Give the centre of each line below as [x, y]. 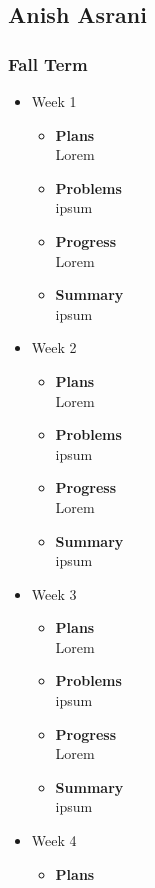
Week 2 [54, 347]
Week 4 [54, 840]
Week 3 [54, 593]
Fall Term [48, 63]
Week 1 [54, 101]
